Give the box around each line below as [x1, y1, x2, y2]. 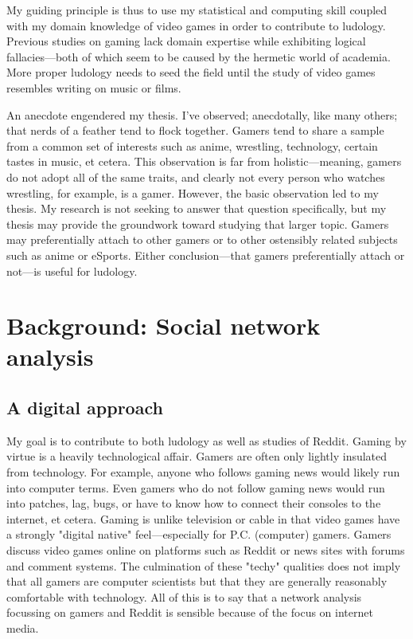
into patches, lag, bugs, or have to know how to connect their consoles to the [6, 495, 381, 512]
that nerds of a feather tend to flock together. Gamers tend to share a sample [6, 122, 384, 139]
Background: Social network [6, 309, 321, 342]
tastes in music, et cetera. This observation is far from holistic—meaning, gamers [6, 153, 402, 170]
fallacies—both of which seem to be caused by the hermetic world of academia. [6, 48, 391, 65]
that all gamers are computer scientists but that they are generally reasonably [6, 573, 388, 590]
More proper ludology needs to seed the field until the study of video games [6, 64, 376, 80]
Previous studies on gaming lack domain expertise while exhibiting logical [6, 33, 366, 49]
